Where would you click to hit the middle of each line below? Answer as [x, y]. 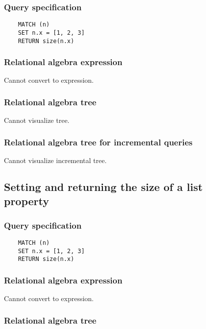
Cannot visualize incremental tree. [55, 160]
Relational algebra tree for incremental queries [98, 142]
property [27, 201]
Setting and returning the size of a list [103, 187]
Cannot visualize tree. [37, 120]
